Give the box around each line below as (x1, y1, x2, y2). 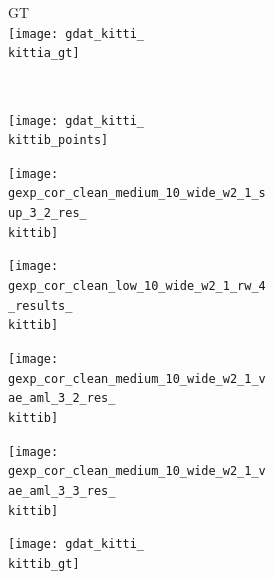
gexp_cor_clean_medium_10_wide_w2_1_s (8, 186, 266, 201)
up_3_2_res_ (8, 206, 87, 221)
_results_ (8, 298, 73, 313)
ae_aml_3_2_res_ (8, 391, 116, 406)
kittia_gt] (8, 46, 80, 61)
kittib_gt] (8, 556, 80, 571)
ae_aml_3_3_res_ (8, 484, 116, 498)
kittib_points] (8, 133, 109, 148)
